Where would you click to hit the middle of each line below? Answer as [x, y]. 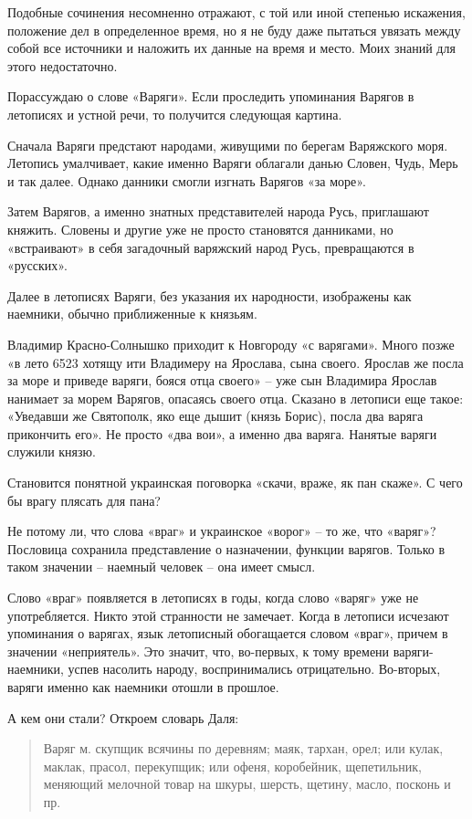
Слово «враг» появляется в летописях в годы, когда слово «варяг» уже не [213, 598]
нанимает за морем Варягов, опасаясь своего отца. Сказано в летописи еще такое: [236, 398]
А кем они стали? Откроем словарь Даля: [123, 717]
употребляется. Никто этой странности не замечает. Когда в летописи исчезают [228, 615]
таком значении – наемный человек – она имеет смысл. [162, 567]
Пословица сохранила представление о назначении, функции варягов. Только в [226, 548]
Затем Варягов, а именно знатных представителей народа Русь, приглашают [218, 211]
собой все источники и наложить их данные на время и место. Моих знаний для [231, 48]
